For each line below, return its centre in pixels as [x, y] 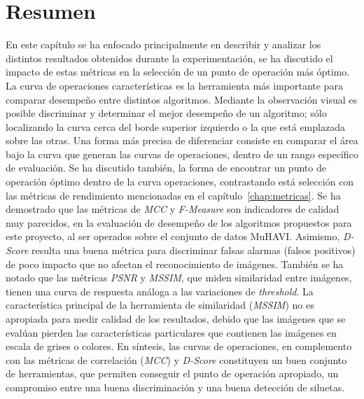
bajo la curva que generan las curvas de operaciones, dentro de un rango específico [182, 154]
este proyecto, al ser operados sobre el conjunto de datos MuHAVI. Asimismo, [173, 236]
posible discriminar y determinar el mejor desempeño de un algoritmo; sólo [166, 113]
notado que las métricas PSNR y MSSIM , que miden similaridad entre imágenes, [179, 278]
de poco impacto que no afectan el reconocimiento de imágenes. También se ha [175, 264]
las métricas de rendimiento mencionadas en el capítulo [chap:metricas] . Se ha [173, 195]
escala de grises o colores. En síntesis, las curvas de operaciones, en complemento [179, 346]
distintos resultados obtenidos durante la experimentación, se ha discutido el [169, 58]
